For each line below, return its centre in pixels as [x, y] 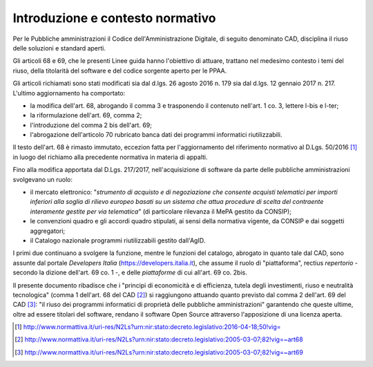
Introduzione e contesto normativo [114, 18]
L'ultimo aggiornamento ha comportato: [69, 93]
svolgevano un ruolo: [42, 179]
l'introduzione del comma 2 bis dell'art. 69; [91, 125]
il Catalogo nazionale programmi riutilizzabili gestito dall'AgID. [118, 240]
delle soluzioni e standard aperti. [59, 48]
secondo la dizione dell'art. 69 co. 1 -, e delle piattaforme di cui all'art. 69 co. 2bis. [130, 272]
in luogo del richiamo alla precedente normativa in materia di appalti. [110, 157]
